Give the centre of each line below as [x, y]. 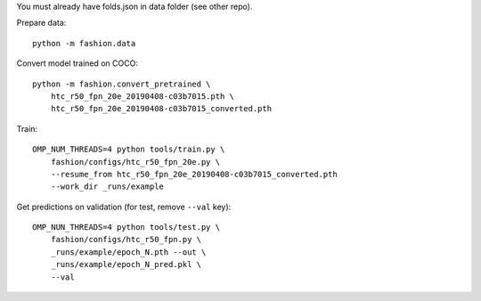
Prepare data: [41, 23]
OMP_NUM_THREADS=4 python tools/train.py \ [129, 150]
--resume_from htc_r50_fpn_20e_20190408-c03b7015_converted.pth [194, 174]
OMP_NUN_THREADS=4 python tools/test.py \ [126, 228]
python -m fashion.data [84, 43]
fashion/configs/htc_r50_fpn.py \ [126, 240]
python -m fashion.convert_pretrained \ [122, 84]
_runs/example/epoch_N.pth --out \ [128, 252]
